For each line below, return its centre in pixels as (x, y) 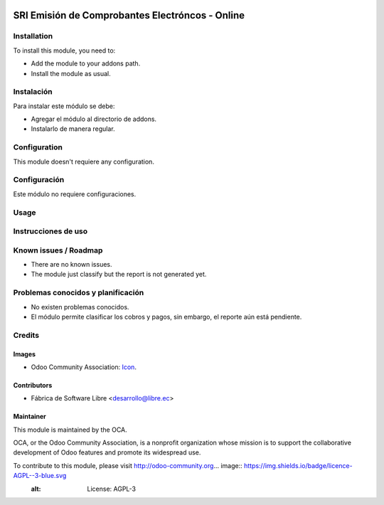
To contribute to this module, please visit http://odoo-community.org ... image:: (128, 465)
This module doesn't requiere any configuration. (84, 161)
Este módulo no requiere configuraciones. (75, 194)
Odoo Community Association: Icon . (84, 367)
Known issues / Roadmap (58, 250)
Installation (33, 36)
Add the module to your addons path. (86, 63)
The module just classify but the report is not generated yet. (119, 275)
